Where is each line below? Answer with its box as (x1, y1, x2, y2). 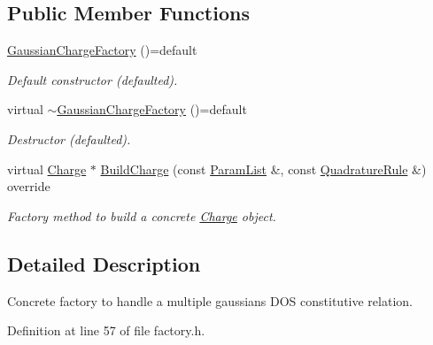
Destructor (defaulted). (7, 129, 131, 148)
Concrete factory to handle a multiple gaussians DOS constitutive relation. (7, 291, 413, 310)
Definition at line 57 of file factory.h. (7, 321, 205, 340)
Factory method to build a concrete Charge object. (7, 206, 276, 225)
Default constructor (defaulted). (7, 70, 178, 88)
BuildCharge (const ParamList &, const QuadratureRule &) (100, 159, 427, 178)
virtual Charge (7, 159, 87, 178)
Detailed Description (7, 249, 201, 277)
